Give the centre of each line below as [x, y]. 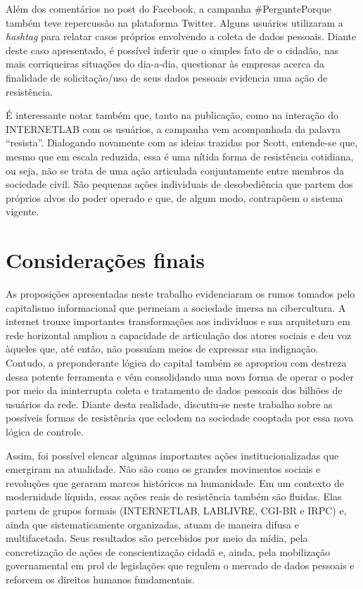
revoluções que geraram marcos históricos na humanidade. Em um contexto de [175, 482]
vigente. [23, 211]
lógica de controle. [45, 431]
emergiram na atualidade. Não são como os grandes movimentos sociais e [163, 469]
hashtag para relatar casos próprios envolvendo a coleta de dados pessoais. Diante [181, 36]
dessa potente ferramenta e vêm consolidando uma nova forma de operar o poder [180, 376]
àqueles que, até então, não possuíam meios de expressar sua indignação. [162, 349]
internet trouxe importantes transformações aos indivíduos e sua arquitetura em [178, 321]
